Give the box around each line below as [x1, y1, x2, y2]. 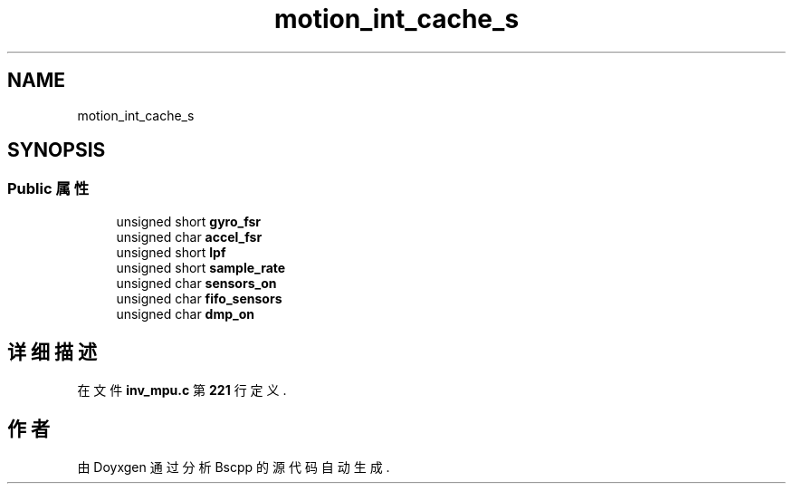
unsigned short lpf [116, 244, 226, 260]
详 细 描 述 [7, 341, 97, 364]
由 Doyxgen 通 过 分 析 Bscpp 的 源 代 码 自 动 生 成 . [77, 458, 390, 475]
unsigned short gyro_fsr [116, 213, 262, 229]
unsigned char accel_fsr [116, 228, 263, 245]
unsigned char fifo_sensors [116, 290, 282, 306]
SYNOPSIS [7, 139, 106, 162]
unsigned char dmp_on [116, 305, 255, 322]
